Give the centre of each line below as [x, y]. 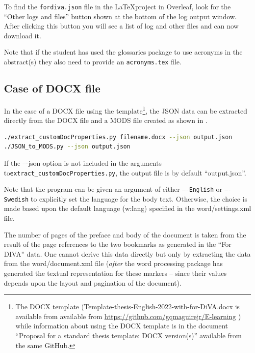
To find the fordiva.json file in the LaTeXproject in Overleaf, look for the [117, 6]
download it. [23, 35]
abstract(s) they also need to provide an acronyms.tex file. [93, 62]
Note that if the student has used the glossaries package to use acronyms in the [123, 52]
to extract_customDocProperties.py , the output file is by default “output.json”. [125, 172]
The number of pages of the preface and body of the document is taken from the [125, 234]
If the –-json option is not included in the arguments [83, 162]
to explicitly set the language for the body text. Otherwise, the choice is [139, 198]
